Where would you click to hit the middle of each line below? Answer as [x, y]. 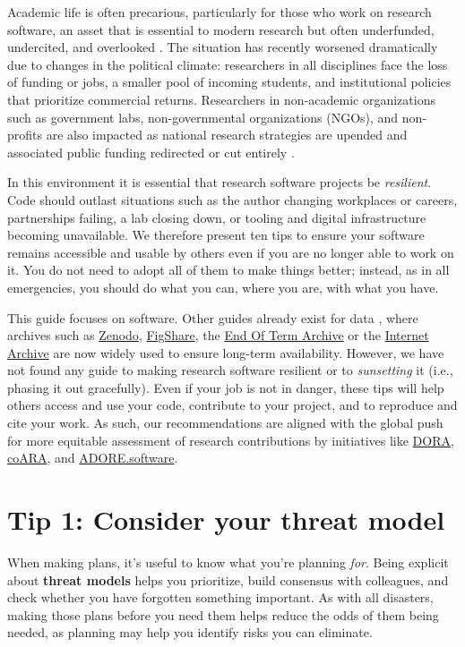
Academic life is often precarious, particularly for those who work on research [220, 12]
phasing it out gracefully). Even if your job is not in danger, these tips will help [226, 387]
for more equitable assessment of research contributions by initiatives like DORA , [231, 440]
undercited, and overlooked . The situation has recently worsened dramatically [223, 47]
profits [25, 135]
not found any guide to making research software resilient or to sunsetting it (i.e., [230, 370]
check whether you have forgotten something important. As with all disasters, [220, 597]
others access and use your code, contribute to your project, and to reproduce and [232, 405]
